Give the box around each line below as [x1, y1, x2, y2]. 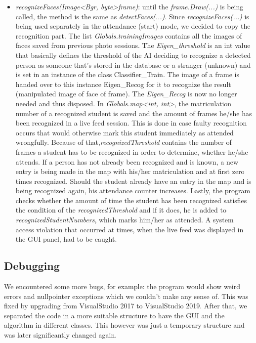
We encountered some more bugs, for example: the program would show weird [4, 281, 240, 292]
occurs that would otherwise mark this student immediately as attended [15, 127, 234, 137]
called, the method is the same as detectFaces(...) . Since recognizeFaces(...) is [15, 11, 249, 21]
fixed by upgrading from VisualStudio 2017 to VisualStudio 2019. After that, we [4, 300, 247, 311]
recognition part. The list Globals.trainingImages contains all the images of [15, 30, 242, 41]
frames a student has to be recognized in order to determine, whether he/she [15, 146, 248, 157]
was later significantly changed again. [4, 330, 117, 340]
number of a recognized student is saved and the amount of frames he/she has [15, 108, 252, 118]
